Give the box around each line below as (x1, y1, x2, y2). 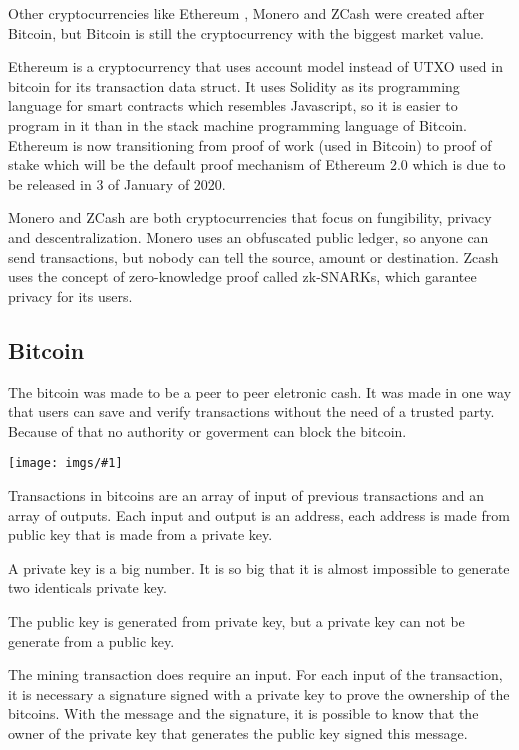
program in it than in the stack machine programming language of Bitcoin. (8, 114, 467, 135)
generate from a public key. (8, 630, 175, 651)
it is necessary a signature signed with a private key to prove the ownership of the (8, 683, 510, 704)
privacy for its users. (8, 285, 133, 306)
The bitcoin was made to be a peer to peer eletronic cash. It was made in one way (8, 381, 512, 402)
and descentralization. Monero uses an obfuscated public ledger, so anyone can (8, 226, 489, 247)
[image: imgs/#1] (8, 456, 123, 471)
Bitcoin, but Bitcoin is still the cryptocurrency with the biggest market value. (8, 22, 484, 43)
